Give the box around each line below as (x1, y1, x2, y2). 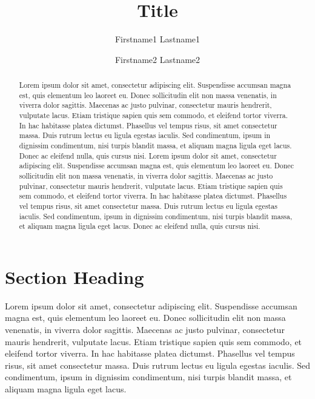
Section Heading (5, 264, 144, 289)
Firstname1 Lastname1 (114, 33, 201, 45)
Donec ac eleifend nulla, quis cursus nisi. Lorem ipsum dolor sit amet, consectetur (19, 150, 277, 160)
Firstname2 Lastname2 (114, 53, 201, 65)
